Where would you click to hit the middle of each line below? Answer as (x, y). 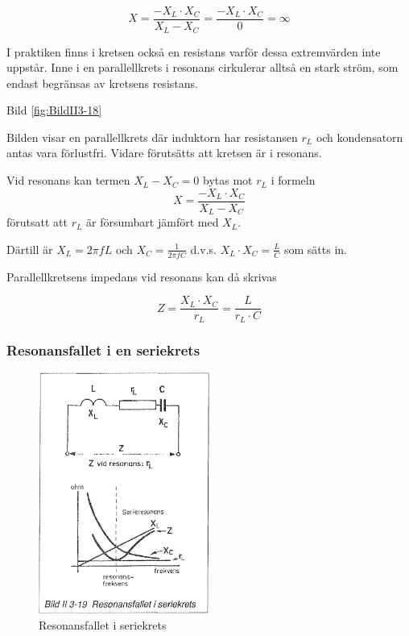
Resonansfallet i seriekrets (103, 624)
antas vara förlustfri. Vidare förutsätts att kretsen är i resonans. (164, 153)
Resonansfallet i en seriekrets (103, 349)
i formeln (293, 180)
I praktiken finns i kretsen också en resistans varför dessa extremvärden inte (194, 51)
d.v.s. (203, 249)
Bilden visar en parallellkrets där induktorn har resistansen (152, 137)
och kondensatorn (359, 137)
